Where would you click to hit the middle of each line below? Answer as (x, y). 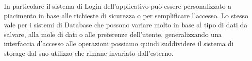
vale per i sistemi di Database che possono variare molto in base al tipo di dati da (126, 25)
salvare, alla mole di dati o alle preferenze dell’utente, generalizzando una (113, 34)
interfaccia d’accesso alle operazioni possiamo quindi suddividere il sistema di (119, 43)
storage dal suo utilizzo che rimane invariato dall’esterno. (89, 53)
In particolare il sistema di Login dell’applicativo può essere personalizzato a (118, 6)
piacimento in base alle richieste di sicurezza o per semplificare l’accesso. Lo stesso (126, 15)
